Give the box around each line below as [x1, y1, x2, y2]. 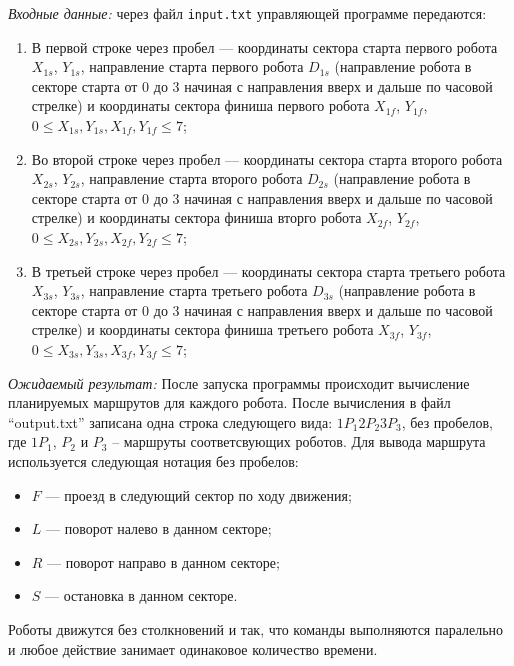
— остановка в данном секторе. [45, 585, 238, 606]
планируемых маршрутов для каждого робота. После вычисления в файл [8, 392, 451, 413]
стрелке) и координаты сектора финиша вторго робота [31, 207, 362, 228]
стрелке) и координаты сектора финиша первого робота [31, 95, 370, 116]
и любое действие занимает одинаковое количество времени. [8, 638, 378, 659]
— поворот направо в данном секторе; [47, 551, 280, 572]
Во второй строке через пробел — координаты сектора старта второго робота [31, 148, 503, 169]
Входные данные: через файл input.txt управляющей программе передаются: [8, 3, 487, 23]
